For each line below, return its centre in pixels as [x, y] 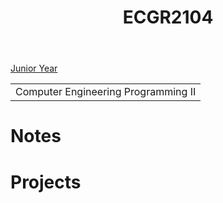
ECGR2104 [168, 17]
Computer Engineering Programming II [106, 92]
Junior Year [34, 68]
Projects [46, 182]
